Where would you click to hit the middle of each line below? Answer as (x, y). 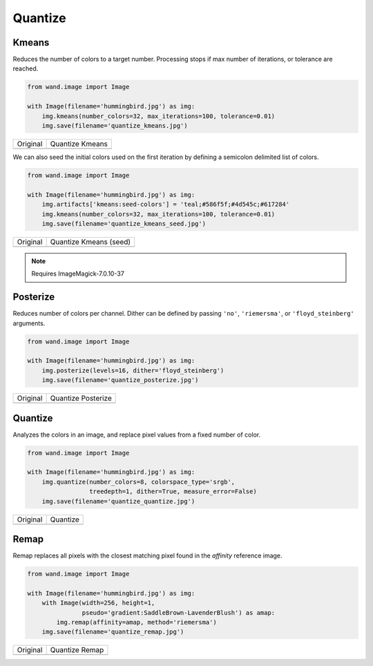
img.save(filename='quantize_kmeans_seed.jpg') (124, 223)
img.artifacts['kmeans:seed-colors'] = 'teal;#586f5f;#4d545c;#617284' (166, 204)
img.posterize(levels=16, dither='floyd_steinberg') (133, 370)
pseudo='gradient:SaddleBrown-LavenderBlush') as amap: (179, 612)
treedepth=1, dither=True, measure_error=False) (173, 492)
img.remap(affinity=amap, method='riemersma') (136, 622)
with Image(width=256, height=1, (98, 603)
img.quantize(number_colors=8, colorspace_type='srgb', (138, 482)
